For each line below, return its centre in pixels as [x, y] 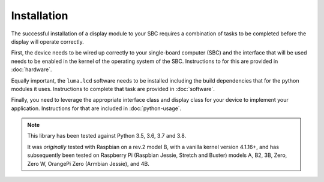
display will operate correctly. [47, 41]
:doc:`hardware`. [31, 69]
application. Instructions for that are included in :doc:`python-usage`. [96, 108]
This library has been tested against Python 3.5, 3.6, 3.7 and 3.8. [107, 136]
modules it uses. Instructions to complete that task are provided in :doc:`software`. [113, 89]
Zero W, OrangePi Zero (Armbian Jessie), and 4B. [88, 163]
